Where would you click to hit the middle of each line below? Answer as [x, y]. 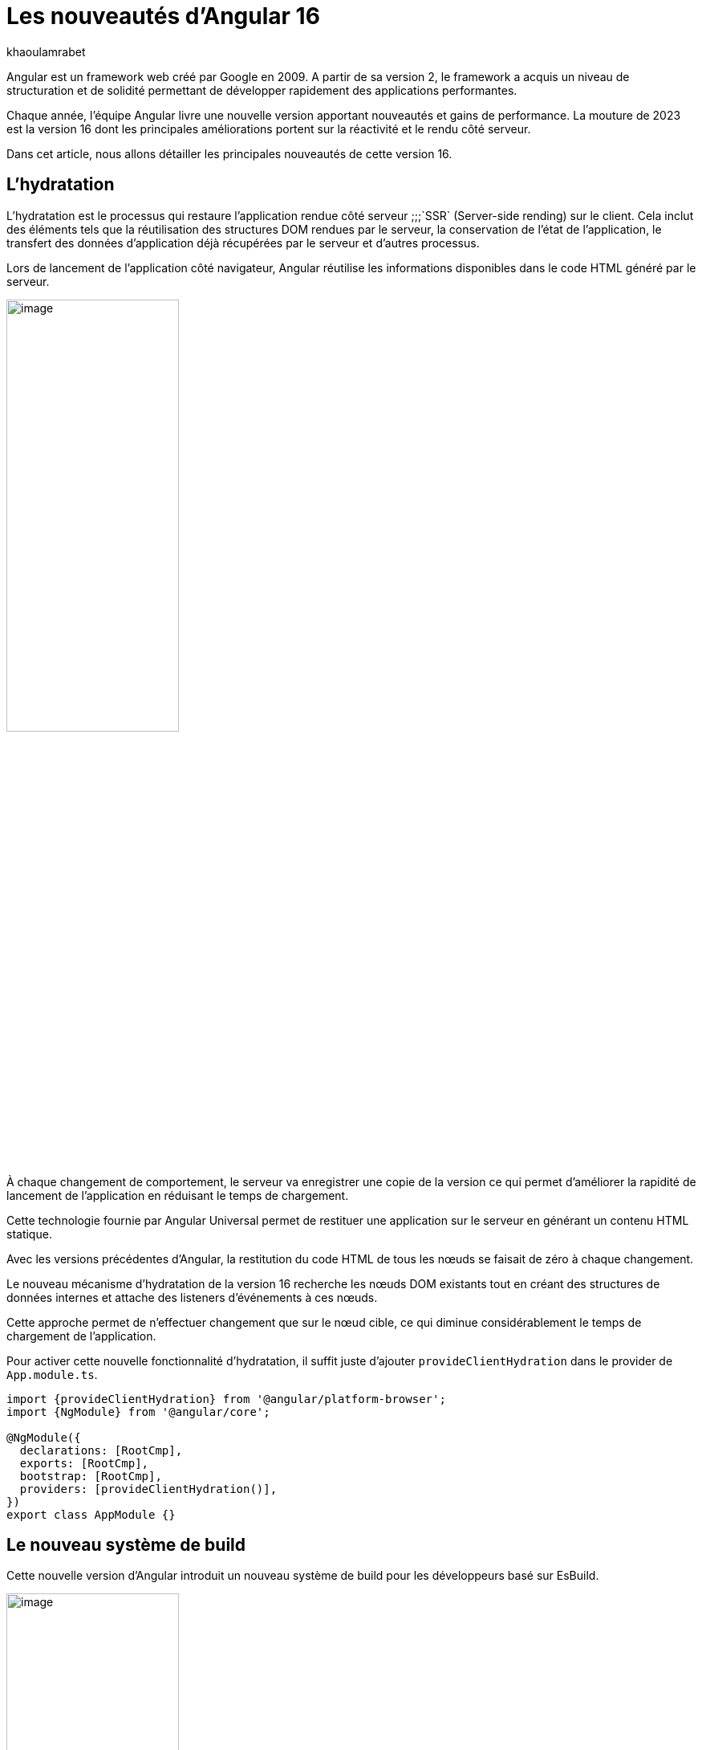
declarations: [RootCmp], [101, 1450]
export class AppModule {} [91, 1514]
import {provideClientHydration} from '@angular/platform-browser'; [226, 1399]
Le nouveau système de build [126, 1545]
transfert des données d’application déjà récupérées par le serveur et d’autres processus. [243, 243]
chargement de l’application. [81, 1336]
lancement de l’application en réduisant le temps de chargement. [178, 1195]
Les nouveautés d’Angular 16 [163, 16]
